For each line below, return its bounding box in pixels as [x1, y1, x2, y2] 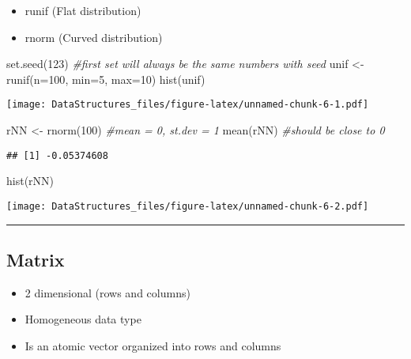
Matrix [6, 247, 65, 271]
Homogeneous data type [25, 311, 141, 327]
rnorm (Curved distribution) [25, 28, 163, 45]
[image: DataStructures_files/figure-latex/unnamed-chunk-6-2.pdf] [6, 200, 369, 212]
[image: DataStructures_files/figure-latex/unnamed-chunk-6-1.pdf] [6, 99, 369, 111]
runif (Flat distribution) [25, 2, 141, 18]
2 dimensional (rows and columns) [25, 284, 190, 300]
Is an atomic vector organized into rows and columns [25, 337, 281, 353]
